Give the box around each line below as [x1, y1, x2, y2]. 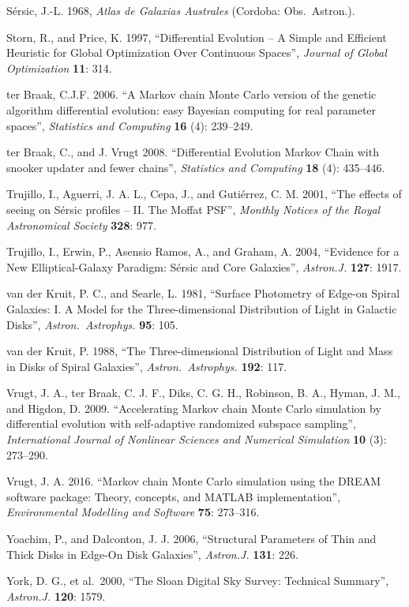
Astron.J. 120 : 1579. [6, 587, 106, 604]
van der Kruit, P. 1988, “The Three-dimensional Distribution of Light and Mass [6, 343, 393, 359]
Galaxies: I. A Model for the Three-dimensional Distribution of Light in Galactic [6, 300, 397, 317]
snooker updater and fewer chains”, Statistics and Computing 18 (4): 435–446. [6, 159, 385, 175]
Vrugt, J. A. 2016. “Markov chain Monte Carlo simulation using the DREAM [6, 473, 381, 489]
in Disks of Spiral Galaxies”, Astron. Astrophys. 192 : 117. [6, 358, 287, 374]
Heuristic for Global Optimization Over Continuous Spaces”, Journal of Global [6, 44, 387, 61]
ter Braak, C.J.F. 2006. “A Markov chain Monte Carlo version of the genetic [6, 86, 377, 103]
